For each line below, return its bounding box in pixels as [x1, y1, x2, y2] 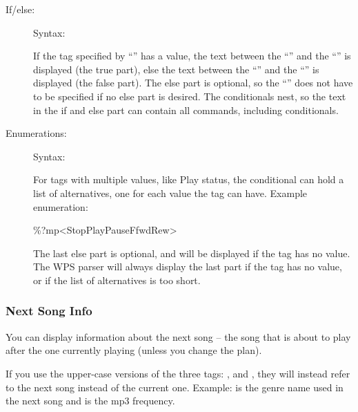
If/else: [6, 2, 35, 16]
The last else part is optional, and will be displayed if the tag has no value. [33, 245, 350, 260]
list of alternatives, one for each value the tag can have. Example [33, 185, 308, 200]
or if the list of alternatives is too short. [33, 272, 201, 287]
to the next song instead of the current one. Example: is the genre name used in [6, 380, 344, 394]
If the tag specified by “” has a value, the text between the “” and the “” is [33, 48, 351, 63]
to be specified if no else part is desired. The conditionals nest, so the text [33, 88, 346, 103]
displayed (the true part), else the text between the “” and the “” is [33, 62, 319, 76]
